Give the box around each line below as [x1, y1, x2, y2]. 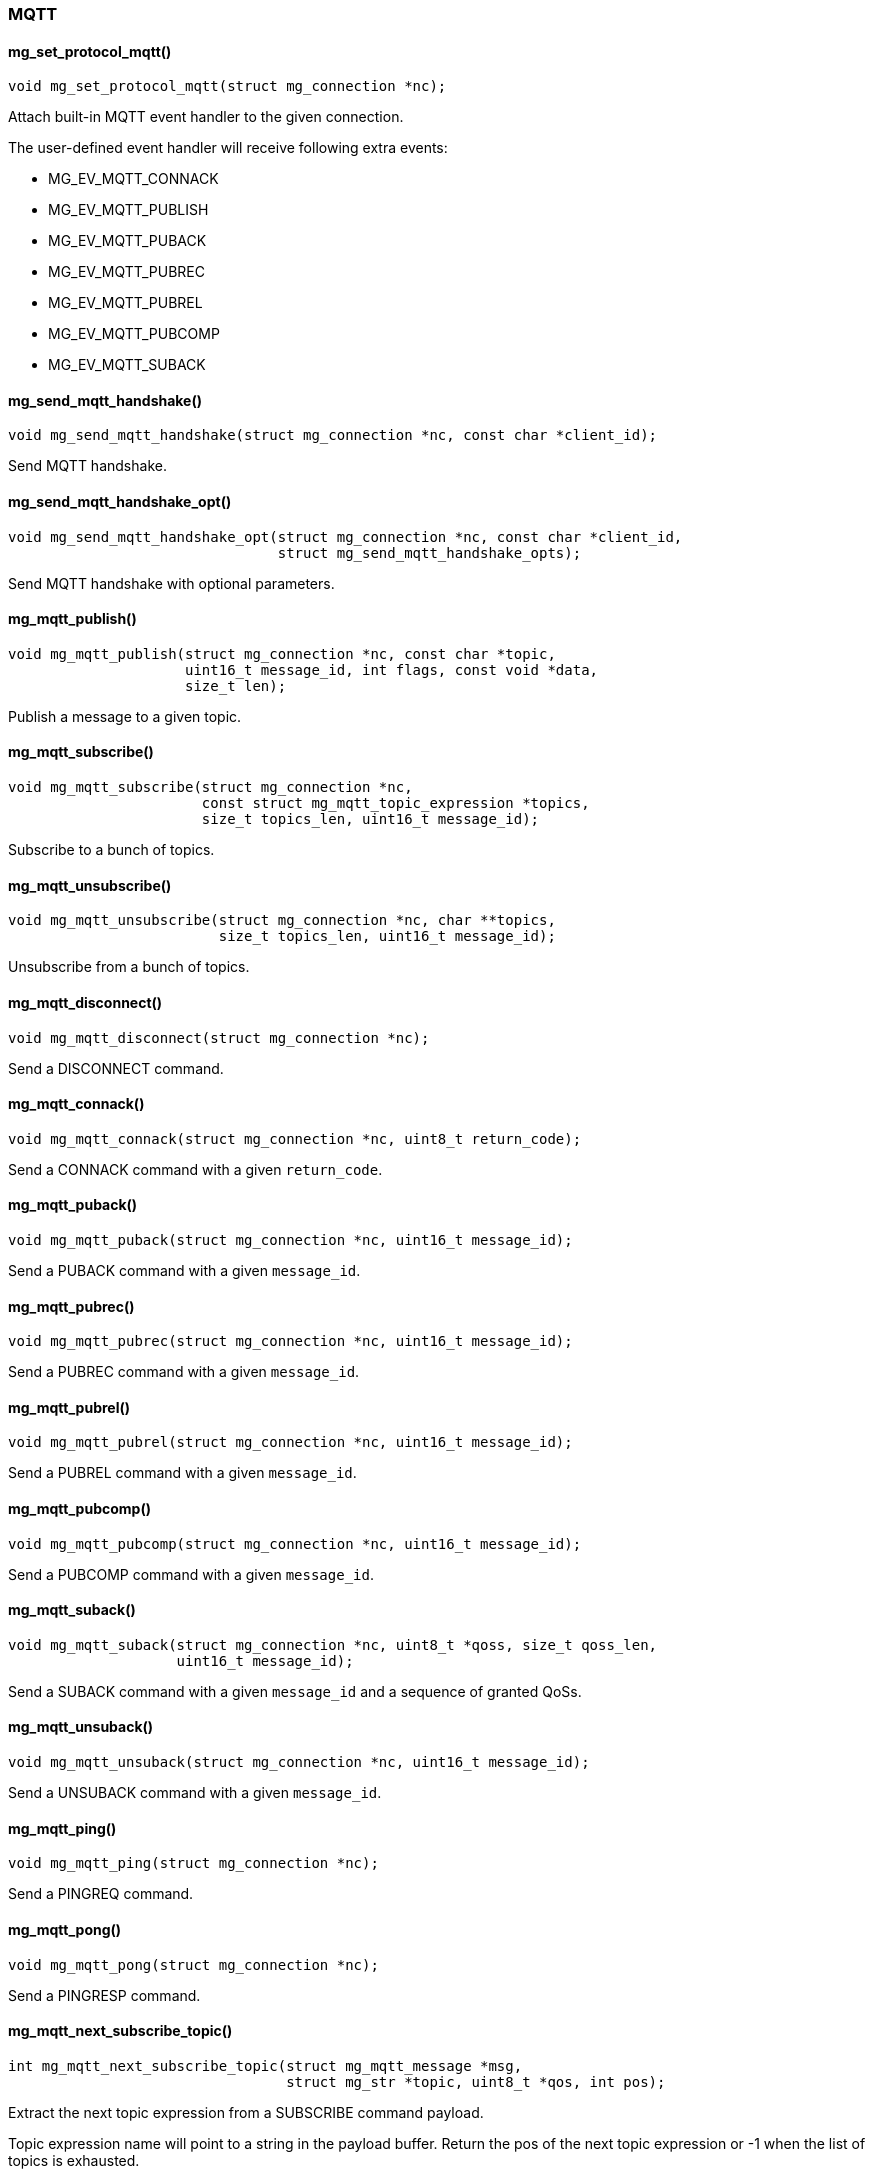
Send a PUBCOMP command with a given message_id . [8, 1565, 374, 1583]
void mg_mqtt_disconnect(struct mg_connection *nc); [8, 1029, 430, 1046]
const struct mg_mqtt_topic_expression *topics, [201, 795, 590, 812]
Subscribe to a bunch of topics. [8, 841, 215, 859]
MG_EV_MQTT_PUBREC [48, 263, 206, 281]
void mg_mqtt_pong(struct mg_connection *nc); [8, 1956, 379, 1973]
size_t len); [185, 677, 287, 694]
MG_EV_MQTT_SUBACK [48, 356, 206, 374]
